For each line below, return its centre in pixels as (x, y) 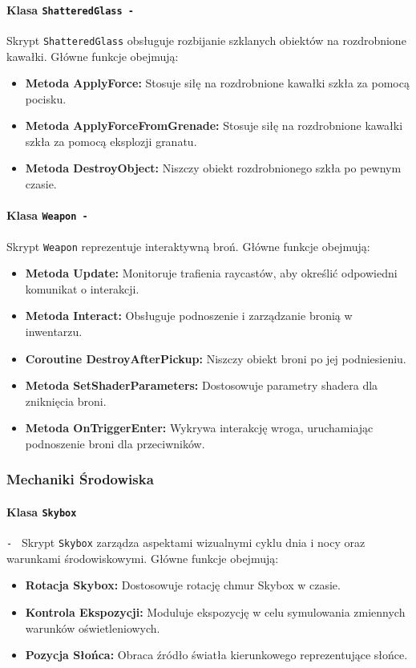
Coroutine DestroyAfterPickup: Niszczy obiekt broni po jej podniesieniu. (216, 358)
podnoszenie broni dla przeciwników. (115, 443)
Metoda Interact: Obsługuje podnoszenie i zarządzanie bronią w (189, 316)
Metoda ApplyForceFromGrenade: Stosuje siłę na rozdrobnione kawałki (214, 126)
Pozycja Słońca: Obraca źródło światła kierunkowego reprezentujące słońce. (216, 655)
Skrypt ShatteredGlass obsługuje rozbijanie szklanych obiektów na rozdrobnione (206, 40)
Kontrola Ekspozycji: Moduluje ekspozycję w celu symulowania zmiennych (215, 612)
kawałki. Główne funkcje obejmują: (93, 56)
